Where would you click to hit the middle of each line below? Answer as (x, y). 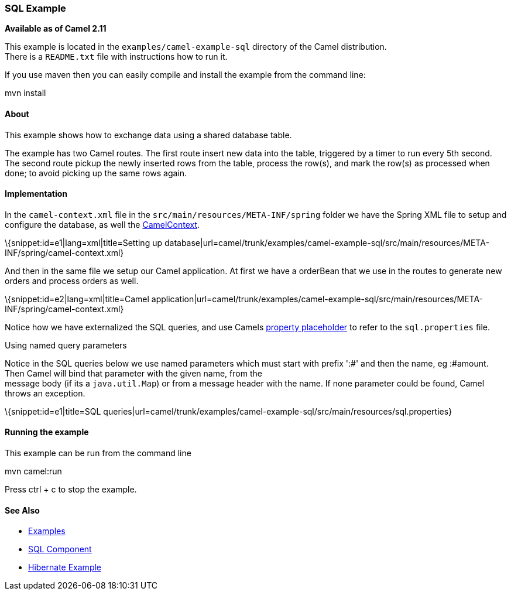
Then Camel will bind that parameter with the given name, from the (133, 373)
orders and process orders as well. (72, 281)
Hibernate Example (65, 567)
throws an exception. (45, 393)
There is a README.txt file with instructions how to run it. (116, 57)
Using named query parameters (66, 345)
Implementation (36, 194)
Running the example (47, 432)
